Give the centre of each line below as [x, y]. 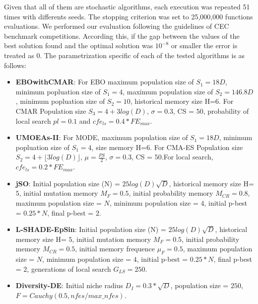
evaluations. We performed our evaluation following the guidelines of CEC [117, 26]
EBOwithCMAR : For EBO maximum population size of [105, 82]
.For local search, [187, 157]
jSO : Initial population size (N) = [68, 183]
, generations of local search [69, 268]
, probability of [226, 111]
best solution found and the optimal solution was [79, 45]
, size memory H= [119, 147]
